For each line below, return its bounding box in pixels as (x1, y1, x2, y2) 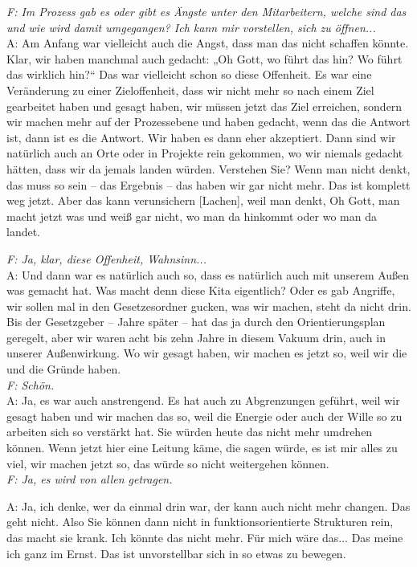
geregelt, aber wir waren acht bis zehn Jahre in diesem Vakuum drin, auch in (6, 328, 386, 345)
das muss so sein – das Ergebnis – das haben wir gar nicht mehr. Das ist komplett (6, 176, 411, 193)
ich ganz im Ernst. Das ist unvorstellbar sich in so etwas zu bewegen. (6, 545, 346, 561)
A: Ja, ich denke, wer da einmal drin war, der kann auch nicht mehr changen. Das (6, 497, 411, 514)
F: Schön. (6, 376, 55, 393)
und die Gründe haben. (6, 361, 121, 377)
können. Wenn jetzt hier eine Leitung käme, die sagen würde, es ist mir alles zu (6, 439, 398, 456)
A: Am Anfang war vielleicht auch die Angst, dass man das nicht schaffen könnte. (6, 35, 409, 51)
